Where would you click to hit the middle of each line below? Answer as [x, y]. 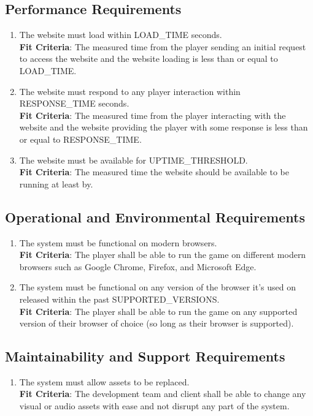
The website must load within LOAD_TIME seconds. [121, 35]
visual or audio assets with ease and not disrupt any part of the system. [154, 406]
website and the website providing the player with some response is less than [164, 127]
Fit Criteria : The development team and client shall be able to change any [163, 394]
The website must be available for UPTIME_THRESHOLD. [133, 160]
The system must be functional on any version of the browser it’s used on [157, 287]
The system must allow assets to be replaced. [104, 381]
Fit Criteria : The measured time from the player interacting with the [153, 115]
